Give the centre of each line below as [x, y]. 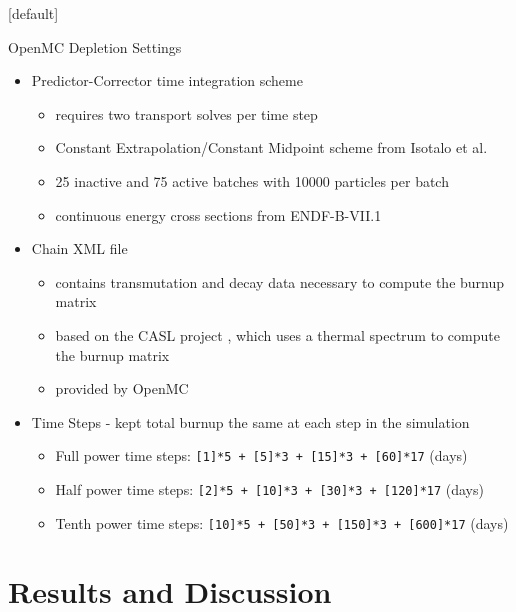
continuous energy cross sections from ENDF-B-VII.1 [218, 214]
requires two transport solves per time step [186, 113]
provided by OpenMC [122, 388]
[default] [33, 13]
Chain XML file [79, 248]
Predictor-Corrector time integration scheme [167, 80]
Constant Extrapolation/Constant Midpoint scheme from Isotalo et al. [271, 147]
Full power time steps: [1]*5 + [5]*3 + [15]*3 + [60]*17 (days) [261, 455]
